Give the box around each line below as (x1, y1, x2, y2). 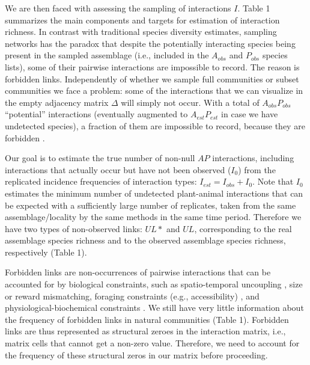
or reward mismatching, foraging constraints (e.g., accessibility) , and (5, 289, 260, 302)
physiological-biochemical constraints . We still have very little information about (5, 301, 304, 314)
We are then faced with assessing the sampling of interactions (5, 2, 231, 14)
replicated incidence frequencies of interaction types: (5, 175, 197, 188)
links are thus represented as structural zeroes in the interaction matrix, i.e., (5, 325, 286, 337)
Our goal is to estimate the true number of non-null (5, 152, 195, 164)
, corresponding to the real (194, 222, 292, 235)
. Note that (252, 175, 294, 188)
